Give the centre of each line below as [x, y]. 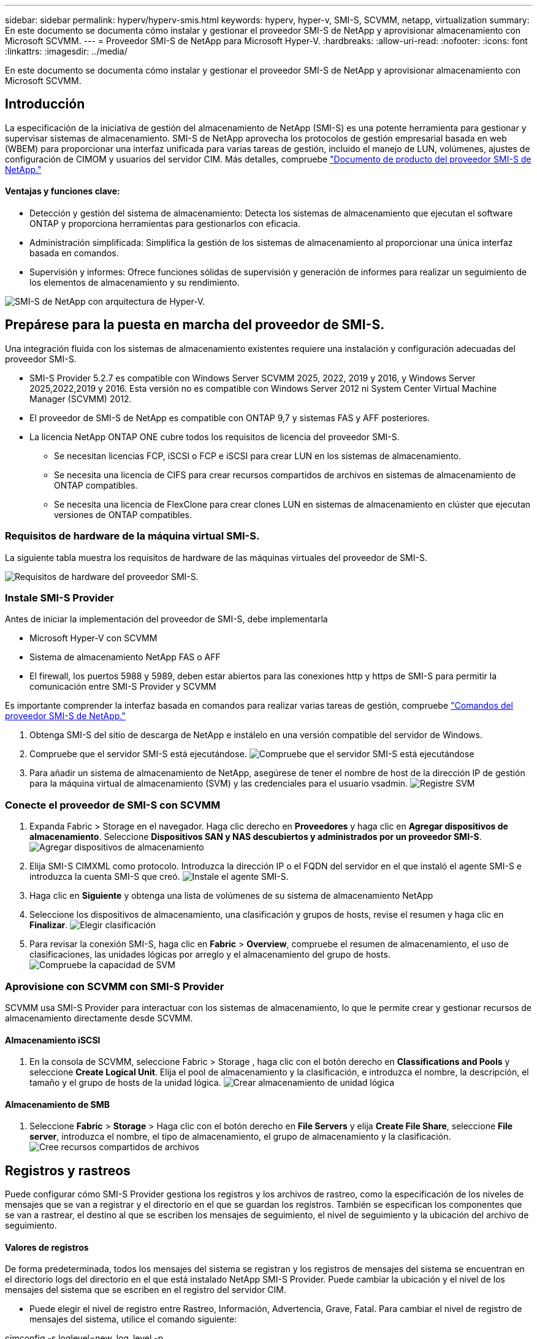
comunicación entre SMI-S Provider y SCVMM [123, 687]
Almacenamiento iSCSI [53, 1040]
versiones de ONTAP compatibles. [123, 514]
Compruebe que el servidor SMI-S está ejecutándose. [138, 754]
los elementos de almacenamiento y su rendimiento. [135, 283]
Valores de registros [47, 1247]
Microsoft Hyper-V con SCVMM [93, 638]
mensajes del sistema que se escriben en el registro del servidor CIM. [146, 1290]
